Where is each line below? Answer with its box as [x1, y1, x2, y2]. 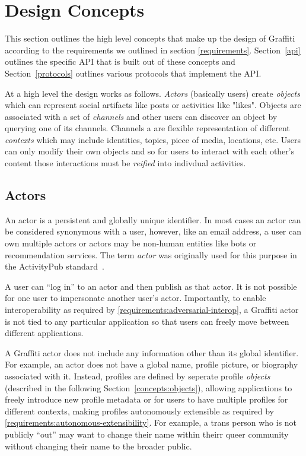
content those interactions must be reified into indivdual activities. [5, 157, 246, 169]
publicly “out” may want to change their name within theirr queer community [5, 427, 289, 440]
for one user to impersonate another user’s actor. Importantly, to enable [5, 292, 266, 304]
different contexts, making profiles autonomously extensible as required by [5, 404, 274, 417]
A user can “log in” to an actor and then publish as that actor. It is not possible [5, 280, 297, 292]
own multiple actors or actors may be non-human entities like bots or [5, 237, 257, 249]
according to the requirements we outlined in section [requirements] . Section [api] [5, 43, 301, 56]
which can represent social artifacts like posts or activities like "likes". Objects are [5, 99, 301, 111]
